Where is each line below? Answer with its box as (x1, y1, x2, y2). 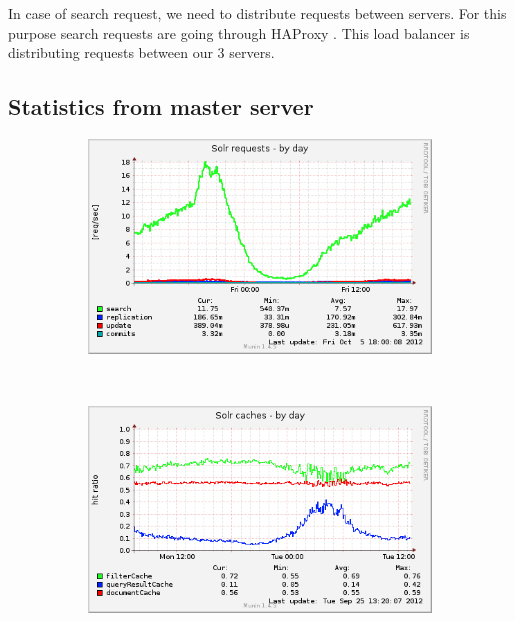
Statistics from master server (8, 91, 314, 122)
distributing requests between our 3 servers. (8, 42, 275, 63)
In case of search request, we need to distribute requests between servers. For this (8, 3, 507, 23)
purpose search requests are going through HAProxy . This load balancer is (8, 22, 470, 43)
